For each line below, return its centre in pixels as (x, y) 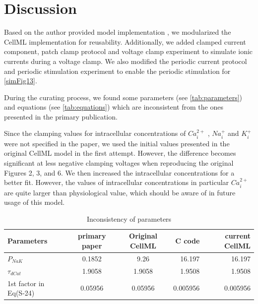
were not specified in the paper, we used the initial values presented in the (117, 143)
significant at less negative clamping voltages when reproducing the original (119, 163)
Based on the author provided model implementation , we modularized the (118, 32)
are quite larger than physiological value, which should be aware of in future (120, 192)
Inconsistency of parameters (129, 218)
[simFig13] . (21, 81)
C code (188, 241)
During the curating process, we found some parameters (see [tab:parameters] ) (123, 97)
